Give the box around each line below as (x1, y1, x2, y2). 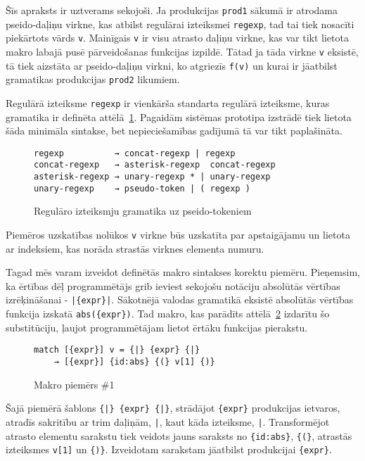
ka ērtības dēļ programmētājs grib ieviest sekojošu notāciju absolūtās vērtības (6, 278, 340, 293)
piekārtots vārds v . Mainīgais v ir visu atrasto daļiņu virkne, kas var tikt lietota (6, 30, 349, 45)
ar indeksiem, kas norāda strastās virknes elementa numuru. (6, 241, 264, 255)
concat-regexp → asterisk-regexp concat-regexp (34, 160, 276, 170)
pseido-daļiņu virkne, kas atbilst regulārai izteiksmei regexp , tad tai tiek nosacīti (6, 16, 354, 31)
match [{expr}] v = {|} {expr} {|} (34, 345, 200, 355)
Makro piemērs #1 (34, 377, 115, 391)
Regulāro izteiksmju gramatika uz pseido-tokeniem (34, 203, 252, 218)
